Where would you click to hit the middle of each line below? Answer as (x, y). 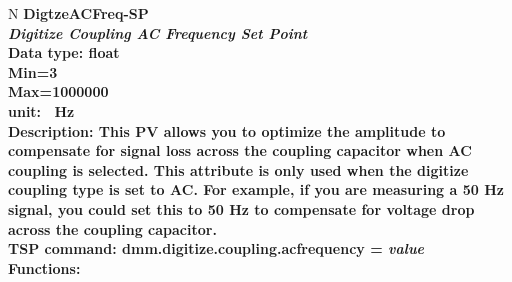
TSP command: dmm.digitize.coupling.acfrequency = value (216, 248)
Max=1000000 (58, 91)
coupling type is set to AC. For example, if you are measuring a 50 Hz (256, 189)
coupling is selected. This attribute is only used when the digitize (238, 169)
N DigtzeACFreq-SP (78, 13)
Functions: (44, 267)
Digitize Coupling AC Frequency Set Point (158, 32)
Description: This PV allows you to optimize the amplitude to (227, 130)
